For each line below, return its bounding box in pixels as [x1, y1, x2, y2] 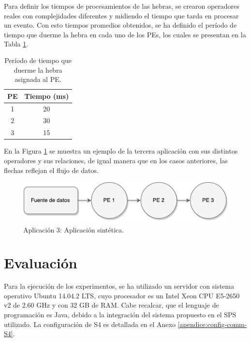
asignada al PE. [15, 74, 61, 84]
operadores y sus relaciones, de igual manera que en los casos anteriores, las [4, 155, 228, 165]
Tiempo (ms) [24, 91, 69, 101]
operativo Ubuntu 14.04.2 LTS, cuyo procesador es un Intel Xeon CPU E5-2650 [4, 290, 240, 300]
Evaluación [4, 253, 77, 273]
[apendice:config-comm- [177, 319, 247, 329]
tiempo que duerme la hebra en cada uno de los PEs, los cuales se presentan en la [4, 29, 246, 39]
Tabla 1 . [4, 39, 29, 49]
